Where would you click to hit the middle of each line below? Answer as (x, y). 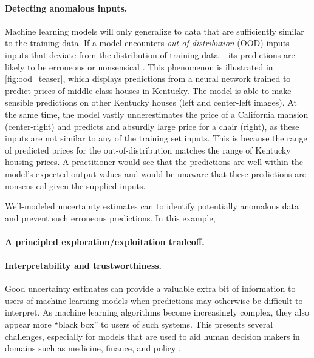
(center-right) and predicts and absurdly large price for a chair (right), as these (152, 126)
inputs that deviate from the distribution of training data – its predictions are (150, 54)
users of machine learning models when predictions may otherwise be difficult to (154, 300)
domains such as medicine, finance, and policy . (93, 348)
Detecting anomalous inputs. (66, 8)
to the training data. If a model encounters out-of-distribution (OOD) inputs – (151, 43)
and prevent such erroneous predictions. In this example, (110, 218)
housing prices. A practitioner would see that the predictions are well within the (154, 162)
